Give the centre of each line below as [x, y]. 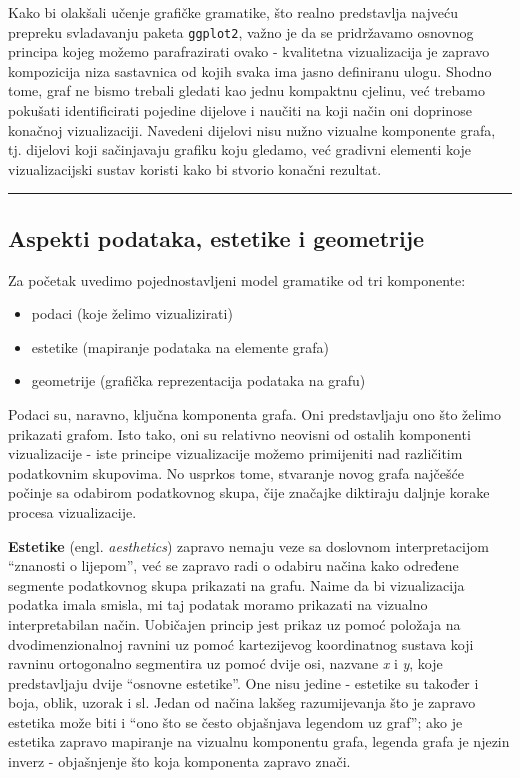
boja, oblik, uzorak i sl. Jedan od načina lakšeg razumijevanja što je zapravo [242, 702]
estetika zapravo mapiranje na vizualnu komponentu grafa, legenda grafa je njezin [259, 741]
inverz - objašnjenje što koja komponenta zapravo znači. [179, 761]
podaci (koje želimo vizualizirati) [132, 313]
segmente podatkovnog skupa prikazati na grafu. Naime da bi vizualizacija [236, 584]
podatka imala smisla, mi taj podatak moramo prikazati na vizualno [218, 604]
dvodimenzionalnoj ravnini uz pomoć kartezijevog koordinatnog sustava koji [241, 643]
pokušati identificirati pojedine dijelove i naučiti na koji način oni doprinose [240, 110]
